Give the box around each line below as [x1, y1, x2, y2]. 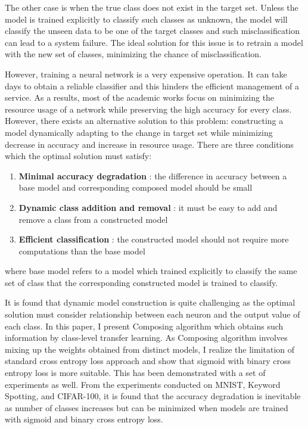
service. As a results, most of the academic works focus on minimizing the [5, 91, 275, 104]
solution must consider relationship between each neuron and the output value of [5, 308, 300, 321]
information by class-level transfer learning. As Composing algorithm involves [5, 331, 288, 344]
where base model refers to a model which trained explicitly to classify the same [5, 265, 297, 277]
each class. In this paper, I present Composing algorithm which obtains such [5, 319, 284, 332]
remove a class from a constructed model [18, 213, 168, 225]
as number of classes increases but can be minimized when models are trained [5, 401, 288, 414]
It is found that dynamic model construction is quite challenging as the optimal [5, 296, 295, 309]
